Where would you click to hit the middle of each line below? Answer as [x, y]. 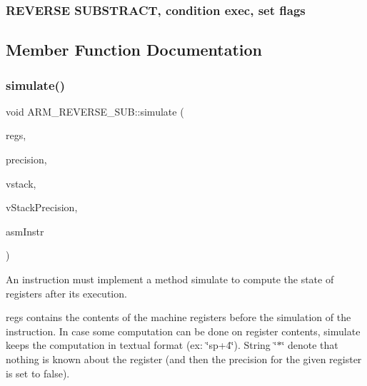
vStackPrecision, [42, 207]
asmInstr [25, 231]
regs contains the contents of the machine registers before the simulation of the [179, 317]
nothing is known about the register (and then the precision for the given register [184, 359]
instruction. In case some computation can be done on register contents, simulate [183, 331]
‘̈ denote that [310, 345]
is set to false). [38, 373]
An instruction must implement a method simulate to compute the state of [170, 279]
